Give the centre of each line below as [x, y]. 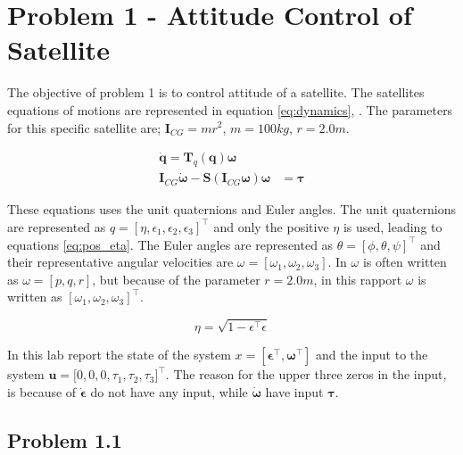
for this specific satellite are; [84, 127]
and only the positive [271, 226]
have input [294, 391]
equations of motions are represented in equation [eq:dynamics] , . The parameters [230, 109]
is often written [405, 262]
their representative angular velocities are [120, 262]
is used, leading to [393, 226]
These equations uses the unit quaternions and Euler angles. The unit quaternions [231, 209]
